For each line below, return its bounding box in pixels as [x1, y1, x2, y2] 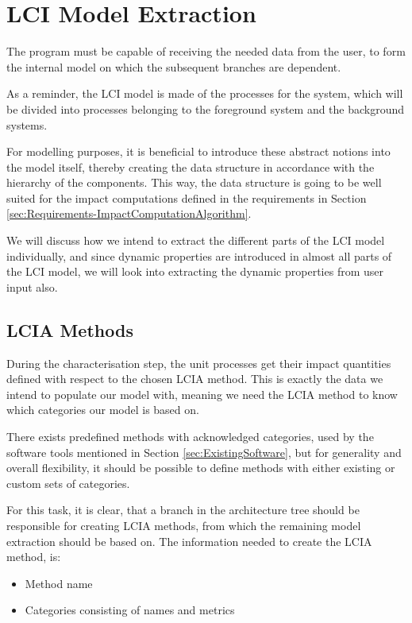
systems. [6, 116, 48, 133]
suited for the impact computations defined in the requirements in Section [6, 189, 367, 206]
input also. [6, 278, 58, 295]
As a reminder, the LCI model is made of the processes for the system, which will [6, 85, 403, 102]
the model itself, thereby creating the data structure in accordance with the [6, 158, 375, 175]
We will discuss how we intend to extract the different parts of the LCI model [6, 232, 385, 249]
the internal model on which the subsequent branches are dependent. [6, 58, 341, 75]
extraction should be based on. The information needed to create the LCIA [6, 532, 372, 549]
